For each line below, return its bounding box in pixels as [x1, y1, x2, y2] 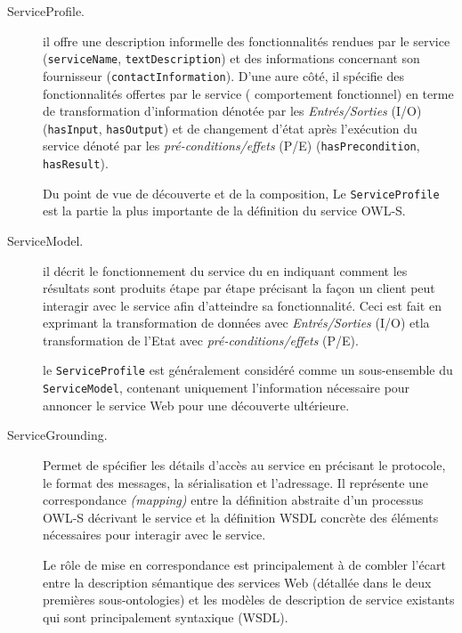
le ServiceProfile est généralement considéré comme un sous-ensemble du [43, 361, 453, 379]
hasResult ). [43, 154, 109, 172]
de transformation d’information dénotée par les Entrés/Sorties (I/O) [43, 101, 422, 120]
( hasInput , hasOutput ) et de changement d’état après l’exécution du [43, 118, 417, 137]
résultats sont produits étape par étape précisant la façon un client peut [43, 279, 435, 297]
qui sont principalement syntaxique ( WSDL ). [43, 607, 288, 626]
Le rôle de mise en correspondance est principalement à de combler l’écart [43, 555, 446, 573]
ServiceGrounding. [7, 426, 108, 444]
